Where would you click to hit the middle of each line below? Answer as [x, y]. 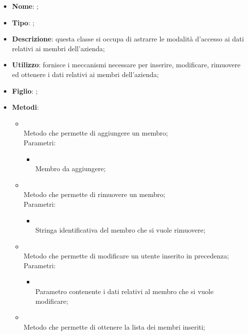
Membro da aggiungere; [71, 168]
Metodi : [25, 107]
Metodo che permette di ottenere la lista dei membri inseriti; [114, 326]
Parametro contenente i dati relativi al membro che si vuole [124, 291]
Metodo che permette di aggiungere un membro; [96, 133]
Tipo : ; [23, 22]
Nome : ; [25, 6]
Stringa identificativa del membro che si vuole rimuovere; [120, 230]
